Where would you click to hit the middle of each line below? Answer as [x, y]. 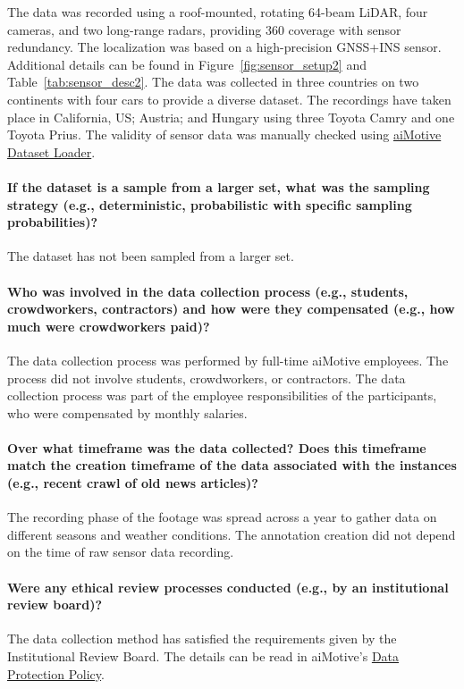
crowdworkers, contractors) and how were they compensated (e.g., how [231, 309]
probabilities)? [53, 222]
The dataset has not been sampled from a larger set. [151, 256]
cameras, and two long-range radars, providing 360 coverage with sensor [204, 29]
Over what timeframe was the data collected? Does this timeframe [217, 447]
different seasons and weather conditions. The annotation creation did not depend [232, 534]
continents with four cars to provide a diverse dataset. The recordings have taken [229, 99]
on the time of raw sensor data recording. [121, 552]
